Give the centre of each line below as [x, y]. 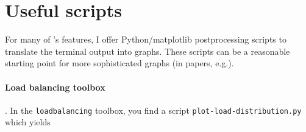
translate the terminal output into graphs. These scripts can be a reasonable [148, 51]
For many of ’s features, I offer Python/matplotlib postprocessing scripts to [146, 39]
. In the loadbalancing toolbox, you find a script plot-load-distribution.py [153, 110]
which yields [28, 122]
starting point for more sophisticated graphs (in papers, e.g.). [119, 63]
